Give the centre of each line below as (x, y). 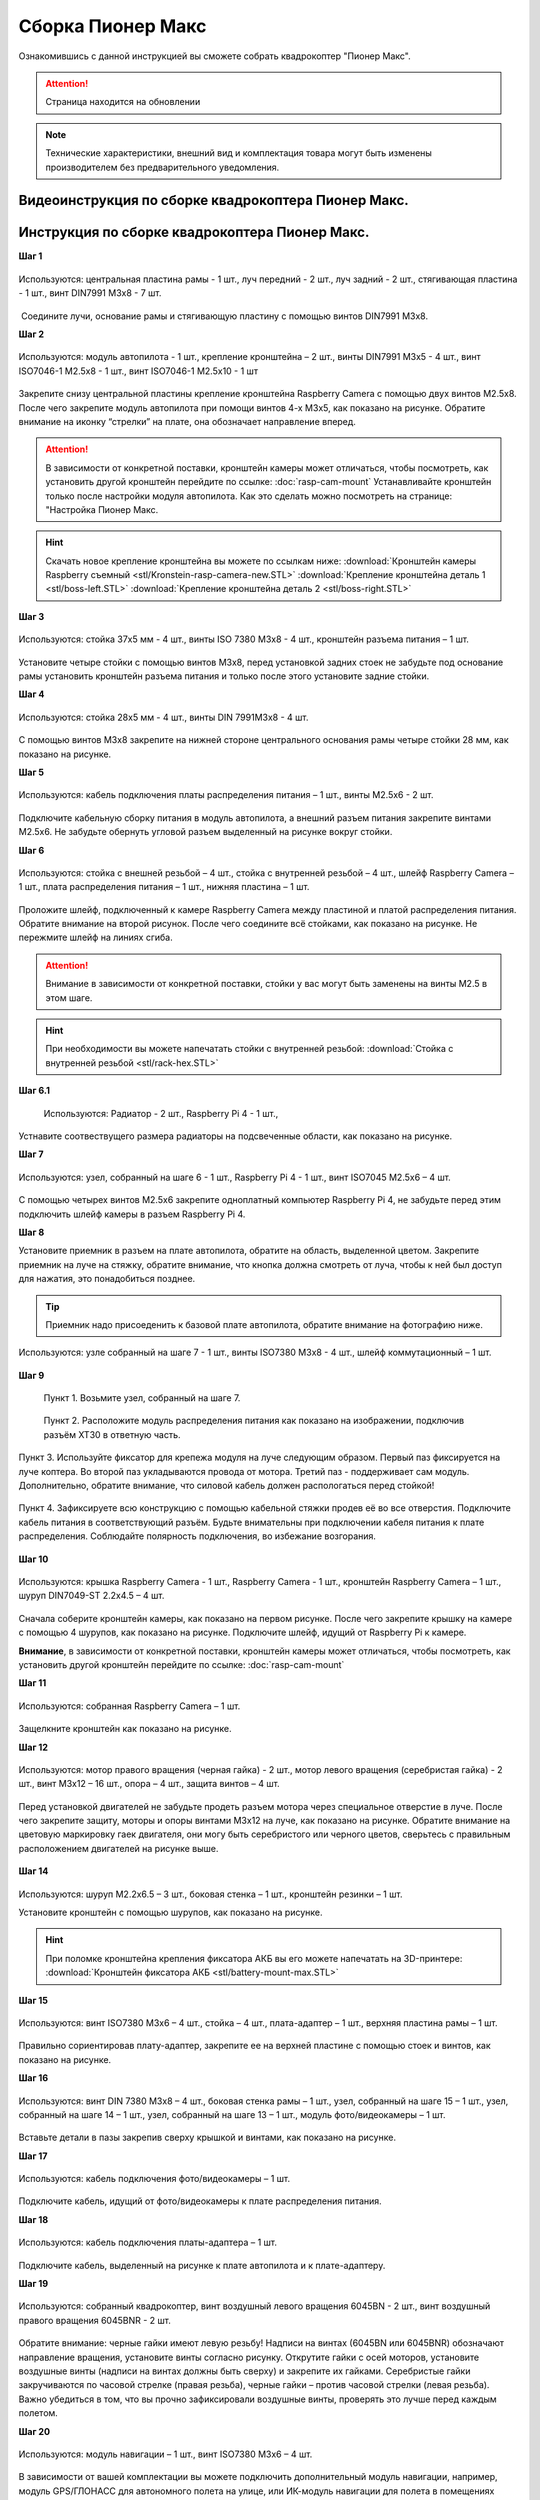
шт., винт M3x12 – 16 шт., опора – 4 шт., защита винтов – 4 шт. (149, 1784)
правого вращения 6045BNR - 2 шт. (95, 2320)
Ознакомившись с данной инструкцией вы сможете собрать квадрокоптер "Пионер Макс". (215, 56)
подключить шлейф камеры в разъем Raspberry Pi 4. (132, 1214)
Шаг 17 (33, 2156)
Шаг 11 (32, 1683)
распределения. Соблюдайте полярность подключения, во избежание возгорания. (197, 1536)
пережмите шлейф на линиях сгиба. (96, 937)
